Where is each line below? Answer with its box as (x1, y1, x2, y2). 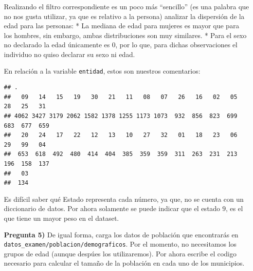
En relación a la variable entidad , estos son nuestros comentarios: (4, 65, 200, 76)
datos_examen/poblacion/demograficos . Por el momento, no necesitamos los (4, 239, 237, 249)
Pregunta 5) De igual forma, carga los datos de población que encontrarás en (4, 229, 238, 239)
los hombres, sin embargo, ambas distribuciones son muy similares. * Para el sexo (4, 30, 247, 40)
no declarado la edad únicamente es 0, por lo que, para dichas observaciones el (4, 39, 237, 50)
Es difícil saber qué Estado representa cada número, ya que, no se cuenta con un (4, 194, 244, 204)
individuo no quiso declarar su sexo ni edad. (4, 49, 135, 59)
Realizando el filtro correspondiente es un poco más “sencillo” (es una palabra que (4, 1, 249, 11)
